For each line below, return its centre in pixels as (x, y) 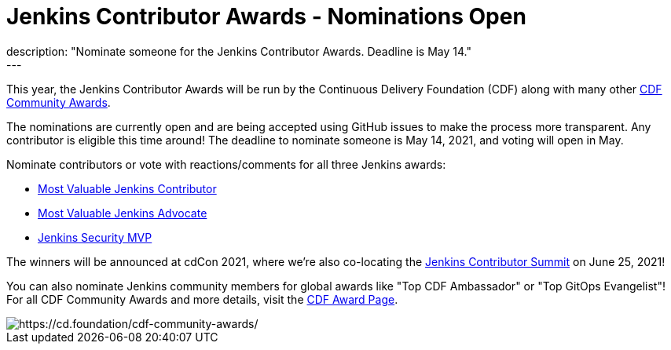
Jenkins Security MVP (95, 237)
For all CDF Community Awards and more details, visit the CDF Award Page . (202, 299)
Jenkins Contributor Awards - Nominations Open (266, 16)
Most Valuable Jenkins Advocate (123, 213)
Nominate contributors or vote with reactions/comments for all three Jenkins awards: (226, 164)
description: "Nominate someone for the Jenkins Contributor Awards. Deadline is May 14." (239, 51)
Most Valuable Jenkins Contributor (127, 188)
